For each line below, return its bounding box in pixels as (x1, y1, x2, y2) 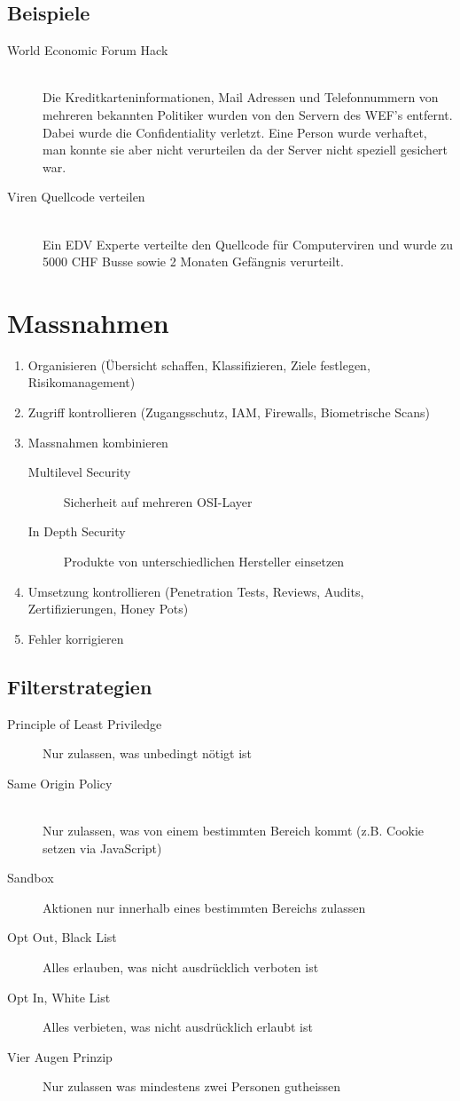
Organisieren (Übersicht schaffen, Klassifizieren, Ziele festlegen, (27, 355, 370, 374)
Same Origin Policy (7, 773, 113, 792)
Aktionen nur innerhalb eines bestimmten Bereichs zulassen (43, 898, 366, 916)
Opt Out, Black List (7, 928, 117, 947)
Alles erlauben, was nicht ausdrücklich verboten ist (43, 957, 319, 976)
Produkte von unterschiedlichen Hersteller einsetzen (63, 552, 345, 571)
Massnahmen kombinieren (27, 432, 168, 451)
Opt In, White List (7, 987, 111, 1006)
